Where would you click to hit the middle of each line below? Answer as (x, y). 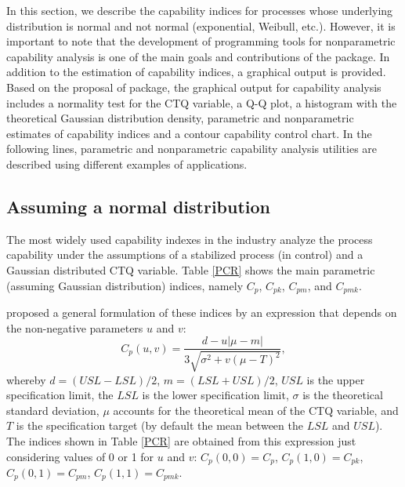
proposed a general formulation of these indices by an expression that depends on (202, 312)
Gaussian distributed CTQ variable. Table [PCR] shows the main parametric (191, 269)
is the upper (336, 379)
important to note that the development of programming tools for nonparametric (201, 41)
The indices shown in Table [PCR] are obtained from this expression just (181, 440)
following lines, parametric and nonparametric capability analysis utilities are (192, 149)
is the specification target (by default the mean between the (159, 425)
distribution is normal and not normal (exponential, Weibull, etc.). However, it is (201, 25)
